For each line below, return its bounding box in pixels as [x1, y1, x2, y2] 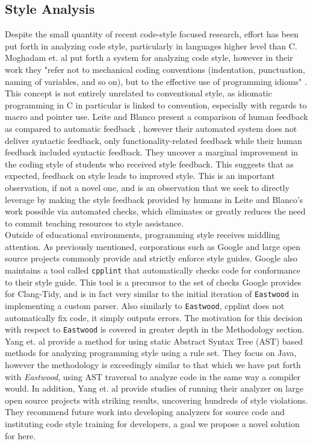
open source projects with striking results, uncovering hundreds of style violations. [5, 393, 308, 406]
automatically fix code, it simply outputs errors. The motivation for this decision [5, 311, 303, 324]
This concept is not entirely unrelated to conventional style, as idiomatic [5, 87, 272, 99]
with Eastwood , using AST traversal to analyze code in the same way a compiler [5, 370, 301, 383]
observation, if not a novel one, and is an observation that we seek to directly [5, 181, 290, 193]
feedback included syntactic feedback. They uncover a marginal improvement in [5, 146, 299, 158]
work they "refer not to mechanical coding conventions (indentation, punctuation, [5, 63, 305, 75]
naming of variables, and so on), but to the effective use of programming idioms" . [5, 75, 307, 87]
